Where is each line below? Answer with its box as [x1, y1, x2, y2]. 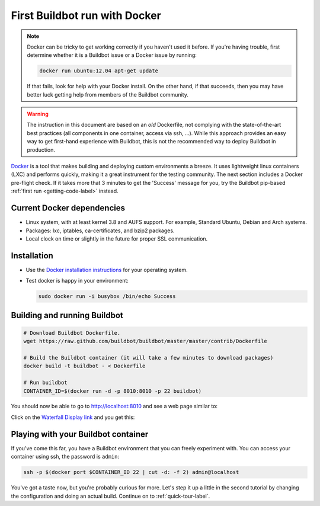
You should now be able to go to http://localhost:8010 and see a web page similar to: [11, 403, 218, 410]
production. [27, 146, 56, 153]
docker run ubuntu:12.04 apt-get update [39, 68, 158, 74]
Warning [27, 110, 49, 118]
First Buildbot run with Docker [11, 9, 161, 22]
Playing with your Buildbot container [11, 429, 149, 439]
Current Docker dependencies [11, 203, 126, 213]
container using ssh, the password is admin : [11, 453, 120, 460]
